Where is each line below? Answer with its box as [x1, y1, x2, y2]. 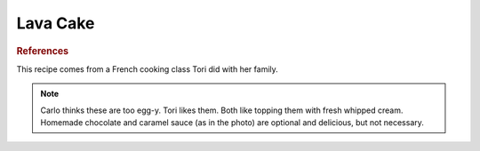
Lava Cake [16, 13, 95, 33]
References [16, 44, 69, 57]
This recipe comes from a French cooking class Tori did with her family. [16, 63, 279, 75]
